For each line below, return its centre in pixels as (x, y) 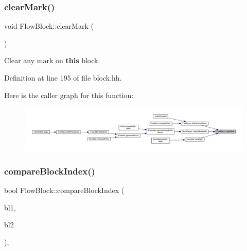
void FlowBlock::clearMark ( (49, 26)
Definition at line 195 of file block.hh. (63, 78)
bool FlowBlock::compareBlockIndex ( (64, 190)
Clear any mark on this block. (52, 60)
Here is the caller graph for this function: (69, 95)
